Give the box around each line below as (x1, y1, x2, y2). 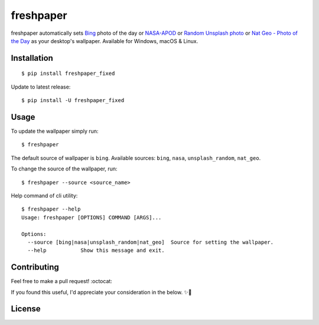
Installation (11, 53, 53, 63)
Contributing (11, 262, 59, 273)
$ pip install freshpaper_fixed (21, 70, 115, 77)
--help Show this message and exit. (27, 247, 165, 254)
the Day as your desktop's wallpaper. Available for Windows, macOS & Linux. (11, 37, 198, 44)
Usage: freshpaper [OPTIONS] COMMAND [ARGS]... (21, 214, 162, 221)
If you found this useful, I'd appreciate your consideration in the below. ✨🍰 (11, 288, 192, 296)
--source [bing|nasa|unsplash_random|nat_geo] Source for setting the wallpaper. (27, 239, 274, 245)
